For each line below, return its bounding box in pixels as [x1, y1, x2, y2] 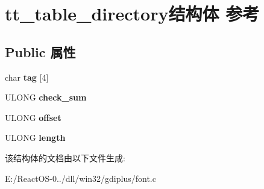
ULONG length [5, 131, 66, 144]
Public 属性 [5, 42, 76, 61]
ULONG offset [5, 111, 61, 123]
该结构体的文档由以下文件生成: [5, 151, 125, 164]
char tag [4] [5, 70, 49, 83]
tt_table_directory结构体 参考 [5, 1, 260, 26]
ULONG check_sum [5, 91, 87, 104]
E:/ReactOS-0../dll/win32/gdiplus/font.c [5, 172, 156, 184]
